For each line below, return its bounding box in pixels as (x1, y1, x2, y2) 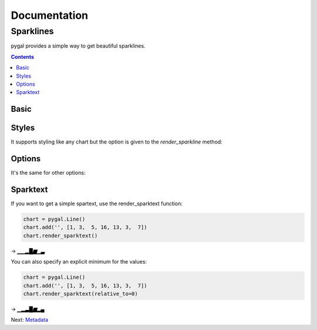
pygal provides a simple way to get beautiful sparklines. (11, 42, 146, 49)
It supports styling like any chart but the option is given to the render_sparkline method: (11, 138, 222, 145)
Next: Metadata (11, 316, 49, 324)
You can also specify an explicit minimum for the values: (11, 258, 147, 265)
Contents (11, 53, 35, 60)
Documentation (11, 9, 89, 22)
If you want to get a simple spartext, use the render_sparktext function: (11, 200, 183, 207)
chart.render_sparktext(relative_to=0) (23, 290, 138, 297)
